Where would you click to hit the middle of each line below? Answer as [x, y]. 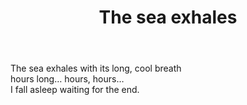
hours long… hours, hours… [67, 79]
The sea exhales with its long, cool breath [96, 68]
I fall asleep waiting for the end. [75, 90]
